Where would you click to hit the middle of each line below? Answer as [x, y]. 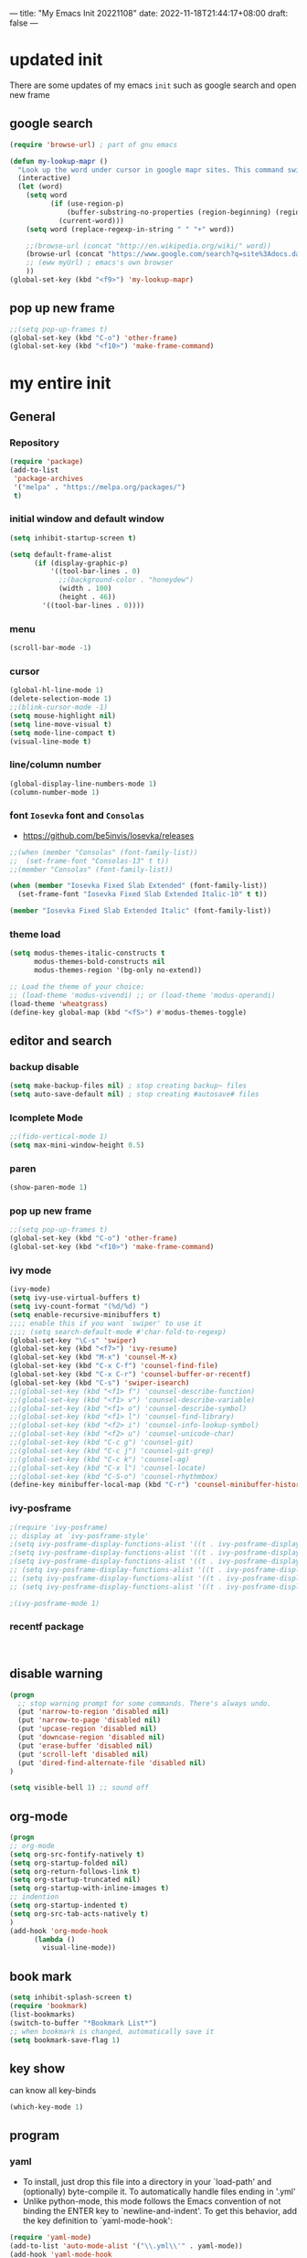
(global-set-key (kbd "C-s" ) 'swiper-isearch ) [100, 1383]
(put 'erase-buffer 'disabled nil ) [85, 1746]
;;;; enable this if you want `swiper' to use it [106, 1323]
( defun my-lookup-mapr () [58, 161]
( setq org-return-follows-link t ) [75, 1871]
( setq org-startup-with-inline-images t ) [90, 1889]
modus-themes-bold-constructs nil [100, 962]
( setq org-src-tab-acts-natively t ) [79, 1914]
